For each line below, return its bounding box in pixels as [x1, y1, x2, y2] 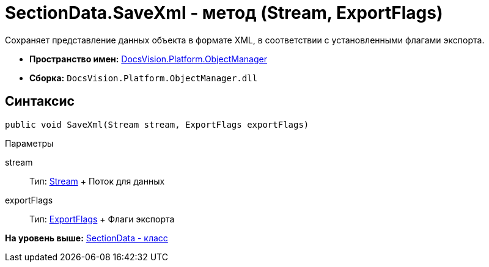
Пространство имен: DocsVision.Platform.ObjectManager [29, 53, 267, 64]
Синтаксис [5, 93, 75, 109]
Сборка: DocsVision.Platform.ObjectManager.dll [29, 72, 258, 83]
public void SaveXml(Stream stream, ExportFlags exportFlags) [5, 119, 309, 130]
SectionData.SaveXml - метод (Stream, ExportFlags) [5, 2, 443, 23]
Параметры [5, 137, 54, 148]
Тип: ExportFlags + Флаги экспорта [29, 213, 175, 224]
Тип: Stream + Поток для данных [29, 175, 165, 186]
